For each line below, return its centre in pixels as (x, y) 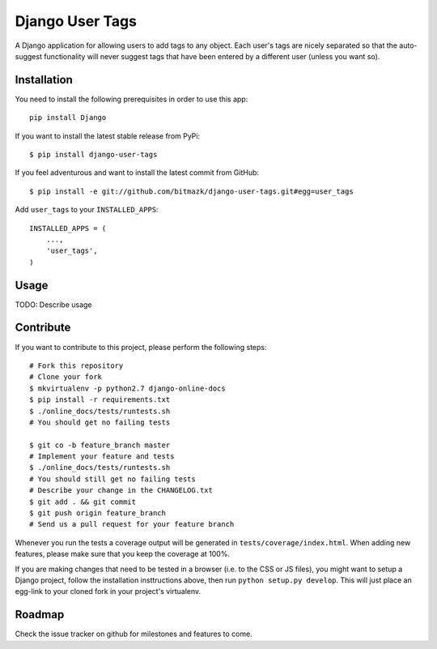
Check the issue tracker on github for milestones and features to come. (134, 634)
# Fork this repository (76, 365)
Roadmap (40, 615)
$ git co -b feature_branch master (100, 445)
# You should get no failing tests (100, 422)
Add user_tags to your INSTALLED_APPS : (87, 210)
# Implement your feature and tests (102, 457)
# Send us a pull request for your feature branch (132, 524)
